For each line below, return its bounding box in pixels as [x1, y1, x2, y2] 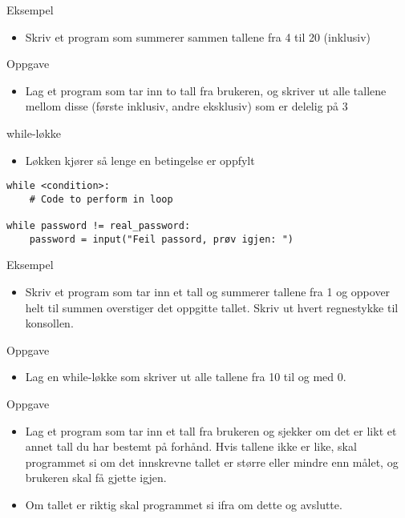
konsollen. [25, 315, 74, 331]
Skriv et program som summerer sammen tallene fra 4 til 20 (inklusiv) [25, 28, 371, 45]
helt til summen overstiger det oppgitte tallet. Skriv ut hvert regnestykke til [25, 299, 399, 315]
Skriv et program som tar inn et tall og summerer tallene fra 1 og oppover [25, 283, 391, 300]
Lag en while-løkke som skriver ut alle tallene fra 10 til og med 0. [25, 368, 346, 385]
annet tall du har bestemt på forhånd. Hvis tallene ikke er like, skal [25, 438, 357, 455]
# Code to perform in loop [29, 193, 173, 205]
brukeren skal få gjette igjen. [25, 469, 167, 486]
